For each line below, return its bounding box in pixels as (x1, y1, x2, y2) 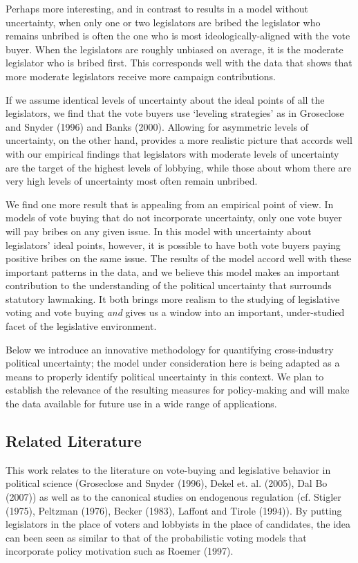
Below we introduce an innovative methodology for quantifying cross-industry (6, 342, 334, 356)
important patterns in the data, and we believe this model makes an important (6, 264, 340, 279)
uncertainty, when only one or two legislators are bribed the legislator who (6, 15, 321, 29)
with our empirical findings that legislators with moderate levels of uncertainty (6, 146, 339, 160)
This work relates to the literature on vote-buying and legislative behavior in (6, 462, 331, 477)
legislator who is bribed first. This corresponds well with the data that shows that (6, 55, 352, 70)
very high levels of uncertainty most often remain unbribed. (6, 174, 258, 188)
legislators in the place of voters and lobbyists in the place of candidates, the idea (6, 517, 351, 531)
